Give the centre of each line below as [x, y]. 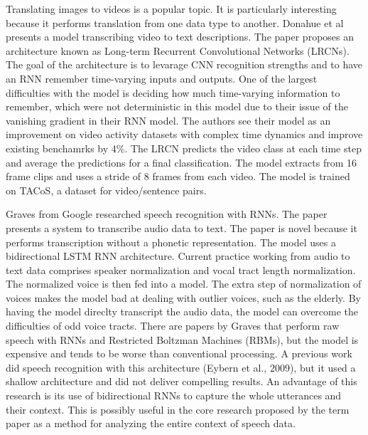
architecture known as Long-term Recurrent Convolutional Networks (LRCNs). [178, 50]
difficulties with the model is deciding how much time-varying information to [173, 92]
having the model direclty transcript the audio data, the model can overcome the [182, 311]
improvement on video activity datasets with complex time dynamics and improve [184, 134]
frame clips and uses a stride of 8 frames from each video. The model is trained [178, 176]
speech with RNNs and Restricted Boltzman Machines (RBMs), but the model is [182, 339]
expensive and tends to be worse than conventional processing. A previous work [179, 353]
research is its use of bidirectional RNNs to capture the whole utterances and [174, 395]
